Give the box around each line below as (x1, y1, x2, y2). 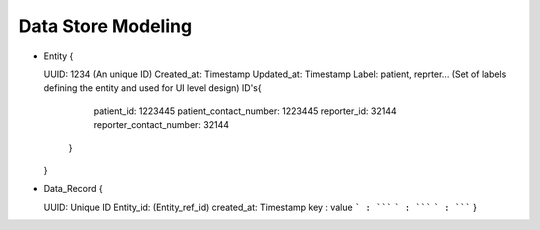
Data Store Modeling (18, 15, 193, 37)
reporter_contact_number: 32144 (93, 119, 230, 131)
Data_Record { (43, 183, 104, 195)
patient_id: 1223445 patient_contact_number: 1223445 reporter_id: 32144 (93, 105, 397, 117)
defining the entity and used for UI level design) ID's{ (43, 82, 262, 94)
